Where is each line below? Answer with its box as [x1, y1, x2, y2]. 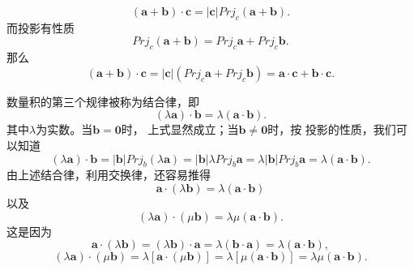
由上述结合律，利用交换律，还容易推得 [6, 166, 211, 183]
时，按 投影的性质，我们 [267, 121, 396, 138]
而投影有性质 [6, 19, 75, 36]
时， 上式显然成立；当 [121, 121, 239, 138]
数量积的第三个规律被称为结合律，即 [6, 92, 199, 109]
